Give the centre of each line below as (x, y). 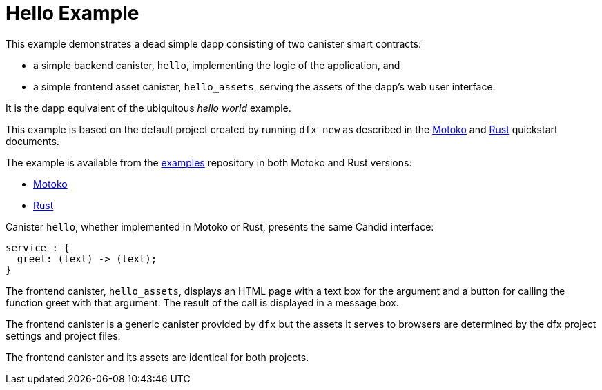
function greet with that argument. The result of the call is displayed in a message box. (202, 302)
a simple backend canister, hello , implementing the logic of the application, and (217, 65)
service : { (38, 247)
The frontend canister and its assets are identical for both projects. (157, 357)
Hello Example (72, 13)
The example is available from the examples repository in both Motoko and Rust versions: (209, 162)
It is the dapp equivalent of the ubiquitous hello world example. (148, 108)
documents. (32, 141)
